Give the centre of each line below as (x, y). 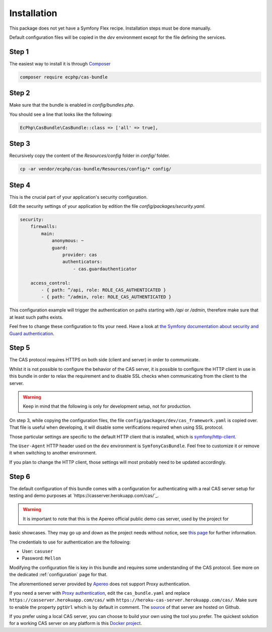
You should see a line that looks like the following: (61, 114)
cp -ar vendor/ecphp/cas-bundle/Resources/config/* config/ (96, 169)
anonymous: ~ (68, 241)
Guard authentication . (32, 333)
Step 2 (20, 93)
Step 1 (19, 52)
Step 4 (20, 185)
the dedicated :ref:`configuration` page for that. (58, 575)
